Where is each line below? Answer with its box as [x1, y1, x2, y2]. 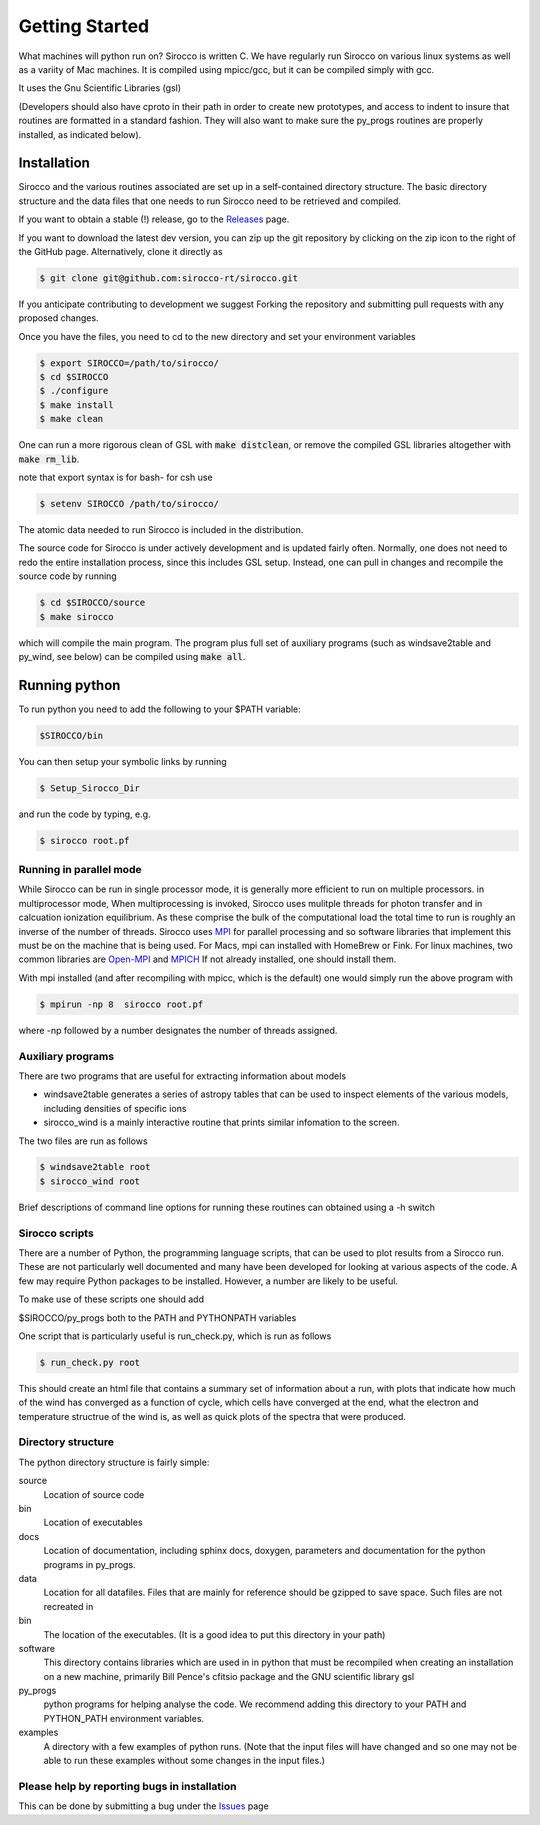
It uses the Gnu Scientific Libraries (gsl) [18, 82, 182, 94]
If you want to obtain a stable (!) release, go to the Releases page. [18, 213, 290, 225]
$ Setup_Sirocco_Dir [39, 782, 140, 794]
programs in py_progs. [43, 1558, 136, 1570]
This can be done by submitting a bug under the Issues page [18, 1800, 269, 1812]
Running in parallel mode [18, 863, 142, 877]
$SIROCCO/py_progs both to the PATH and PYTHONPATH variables [18, 1311, 297, 1324]
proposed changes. [18, 312, 99, 324]
